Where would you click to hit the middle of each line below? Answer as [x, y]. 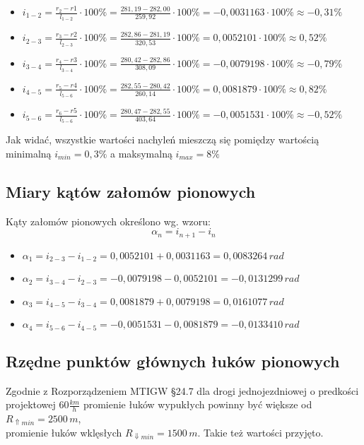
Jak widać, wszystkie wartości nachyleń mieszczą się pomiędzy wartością [163, 140]
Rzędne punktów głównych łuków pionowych [173, 361]
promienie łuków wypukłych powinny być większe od [198, 404]
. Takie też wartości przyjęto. [260, 432]
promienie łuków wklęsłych [64, 432]
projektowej [31, 404]
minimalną [29, 153]
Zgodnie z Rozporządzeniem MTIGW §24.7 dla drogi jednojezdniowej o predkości [182, 390]
